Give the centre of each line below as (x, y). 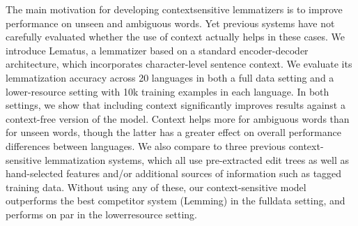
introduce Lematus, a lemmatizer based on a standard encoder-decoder (157, 50)
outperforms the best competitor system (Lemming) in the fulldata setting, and (176, 201)
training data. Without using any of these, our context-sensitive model (156, 187)
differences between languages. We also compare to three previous (146, 145)
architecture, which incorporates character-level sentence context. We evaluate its (179, 64)
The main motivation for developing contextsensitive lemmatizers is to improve (174, 9)
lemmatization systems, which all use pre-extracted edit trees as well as (197, 159)
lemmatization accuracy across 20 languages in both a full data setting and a (170, 77)
